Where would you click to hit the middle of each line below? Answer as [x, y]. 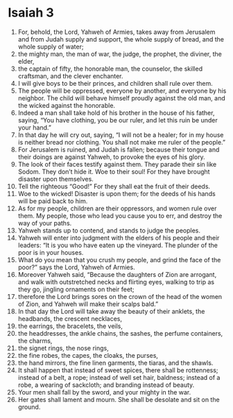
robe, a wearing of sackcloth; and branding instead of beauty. [106, 385]
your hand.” [34, 127]
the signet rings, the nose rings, [63, 348]
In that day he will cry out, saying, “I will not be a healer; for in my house [121, 135]
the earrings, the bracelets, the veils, [70, 326]
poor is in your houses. [51, 252]
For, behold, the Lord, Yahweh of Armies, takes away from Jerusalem [116, 32]
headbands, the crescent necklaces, [70, 318]
